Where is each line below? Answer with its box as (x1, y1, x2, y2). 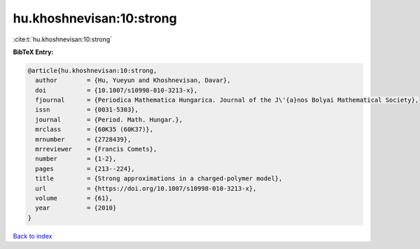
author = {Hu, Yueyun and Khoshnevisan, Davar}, (35, 76, 231, 84)
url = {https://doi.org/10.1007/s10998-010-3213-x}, (35, 184, 257, 192)
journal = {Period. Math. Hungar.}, (35, 116, 183, 123)
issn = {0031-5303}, (35, 106, 139, 114)
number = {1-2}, (35, 155, 117, 163)
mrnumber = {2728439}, (35, 135, 132, 143)
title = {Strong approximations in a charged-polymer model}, (35, 175, 283, 182)
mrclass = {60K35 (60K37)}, (35, 126, 154, 133)
